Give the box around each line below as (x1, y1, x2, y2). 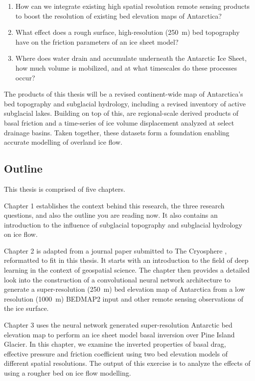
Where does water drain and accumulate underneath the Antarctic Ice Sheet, (15, 53, 247, 63)
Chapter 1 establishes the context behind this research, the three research (4, 200, 225, 210)
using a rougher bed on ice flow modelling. (4, 368, 131, 378)
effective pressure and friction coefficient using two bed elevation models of (4, 348, 228, 358)
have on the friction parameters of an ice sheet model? (15, 36, 179, 47)
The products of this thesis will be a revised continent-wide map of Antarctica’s (4, 89, 243, 99)
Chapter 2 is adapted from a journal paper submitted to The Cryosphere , (4, 245, 227, 255)
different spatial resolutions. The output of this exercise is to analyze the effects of (4, 358, 251, 368)
